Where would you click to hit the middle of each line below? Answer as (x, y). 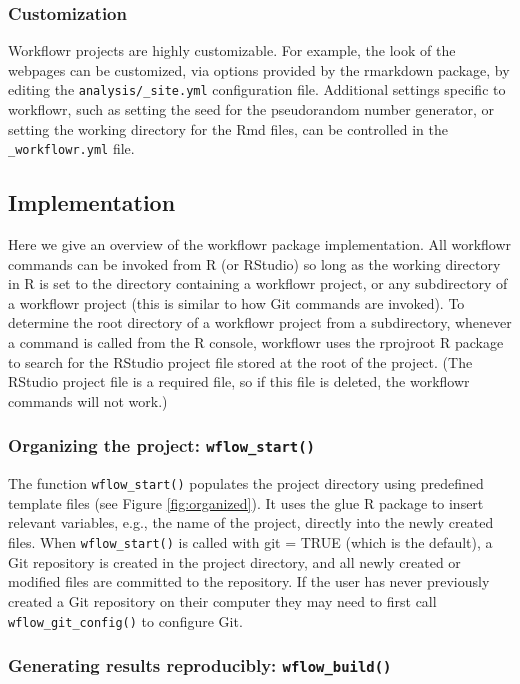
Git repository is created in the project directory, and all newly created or (234, 561)
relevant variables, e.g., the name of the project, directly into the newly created (251, 522)
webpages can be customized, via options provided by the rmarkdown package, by (259, 69)
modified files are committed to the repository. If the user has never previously (249, 581)
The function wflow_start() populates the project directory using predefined (246, 483)
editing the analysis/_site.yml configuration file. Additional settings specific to (257, 89)
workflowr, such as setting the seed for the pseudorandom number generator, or (251, 109)
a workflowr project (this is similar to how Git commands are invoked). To (236, 302)
